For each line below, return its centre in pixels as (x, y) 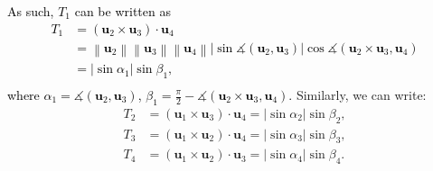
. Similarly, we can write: (358, 94)
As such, (31, 11)
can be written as (122, 11)
